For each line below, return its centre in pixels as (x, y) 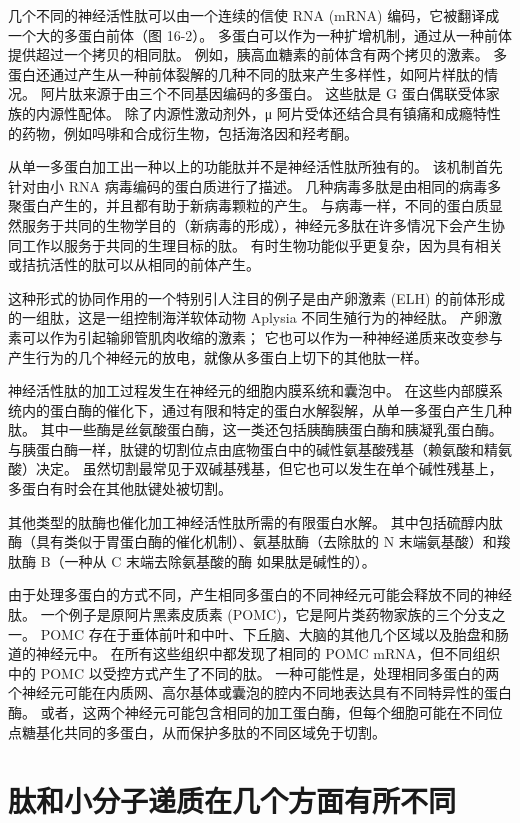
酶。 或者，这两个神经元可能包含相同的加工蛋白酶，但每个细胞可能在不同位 (255, 712)
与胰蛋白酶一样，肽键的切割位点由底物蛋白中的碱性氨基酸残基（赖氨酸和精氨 (260, 448)
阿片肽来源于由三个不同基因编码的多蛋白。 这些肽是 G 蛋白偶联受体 (263, 93)
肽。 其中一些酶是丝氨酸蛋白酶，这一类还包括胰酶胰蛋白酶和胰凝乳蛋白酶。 (255, 429)
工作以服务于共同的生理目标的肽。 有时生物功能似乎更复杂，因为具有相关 (262, 244)
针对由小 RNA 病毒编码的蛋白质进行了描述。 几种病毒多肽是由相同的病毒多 (255, 185)
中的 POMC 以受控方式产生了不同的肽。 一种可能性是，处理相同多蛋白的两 (254, 672)
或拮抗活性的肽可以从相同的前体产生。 (134, 264)
